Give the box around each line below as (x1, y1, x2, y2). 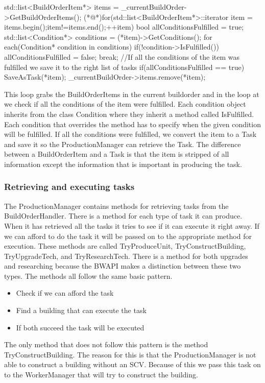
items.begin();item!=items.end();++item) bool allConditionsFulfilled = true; (4, 21, 244, 32)
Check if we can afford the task (16, 288, 114, 298)
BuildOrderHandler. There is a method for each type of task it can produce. (4, 210, 243, 221)
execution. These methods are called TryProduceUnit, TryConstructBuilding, (4, 241, 246, 251)
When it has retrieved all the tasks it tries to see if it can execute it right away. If (4, 220, 259, 231)
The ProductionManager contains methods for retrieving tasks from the (4, 200, 229, 211)
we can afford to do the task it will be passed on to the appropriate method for (4, 230, 252, 241)
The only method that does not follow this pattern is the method (4, 339, 208, 350)
